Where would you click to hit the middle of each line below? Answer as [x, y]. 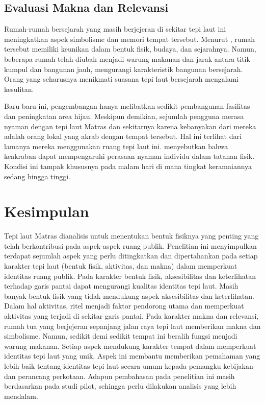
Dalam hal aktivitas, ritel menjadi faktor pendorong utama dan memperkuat [124, 306]
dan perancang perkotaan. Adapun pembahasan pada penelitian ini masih [120, 376]
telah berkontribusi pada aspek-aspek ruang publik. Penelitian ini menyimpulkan [130, 245]
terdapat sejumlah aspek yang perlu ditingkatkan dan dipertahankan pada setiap [131, 256]
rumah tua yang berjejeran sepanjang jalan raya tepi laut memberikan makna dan [132, 326]
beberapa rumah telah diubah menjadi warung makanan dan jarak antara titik [127, 58]
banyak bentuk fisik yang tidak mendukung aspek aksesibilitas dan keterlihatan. [129, 295]
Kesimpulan [47, 211]
